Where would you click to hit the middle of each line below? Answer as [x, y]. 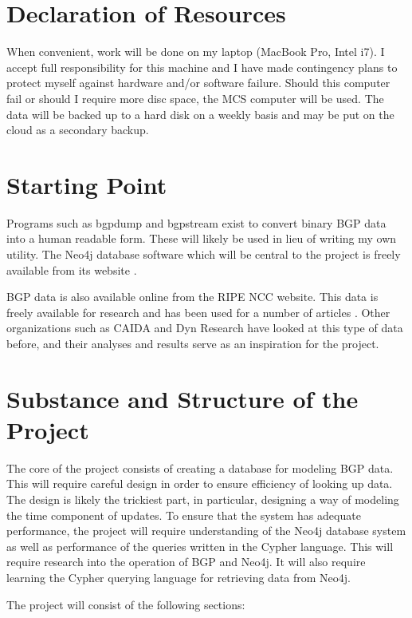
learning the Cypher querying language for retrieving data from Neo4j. [179, 578]
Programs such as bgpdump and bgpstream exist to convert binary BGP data [196, 222]
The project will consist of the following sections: [126, 604]
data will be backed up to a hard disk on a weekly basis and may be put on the [200, 114]
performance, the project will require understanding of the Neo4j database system [206, 531]
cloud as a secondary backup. [78, 130]
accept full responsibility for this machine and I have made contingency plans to [202, 67]
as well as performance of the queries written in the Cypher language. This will [200, 546]
